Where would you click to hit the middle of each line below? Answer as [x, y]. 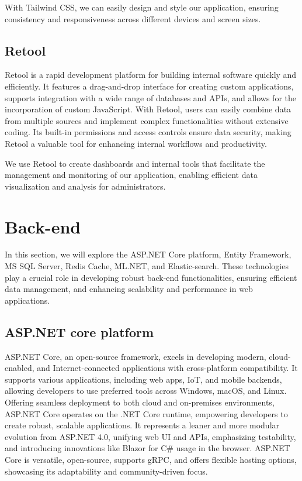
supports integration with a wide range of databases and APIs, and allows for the [150, 97]
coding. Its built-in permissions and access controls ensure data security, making [148, 132]
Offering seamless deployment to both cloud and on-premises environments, [140, 402]
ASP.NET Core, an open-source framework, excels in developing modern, [136, 356]
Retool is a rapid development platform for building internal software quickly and [151, 75]
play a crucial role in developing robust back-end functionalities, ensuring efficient [151, 277]
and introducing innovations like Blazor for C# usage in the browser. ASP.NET [147, 448]
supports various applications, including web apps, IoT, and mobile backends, [143, 379]
